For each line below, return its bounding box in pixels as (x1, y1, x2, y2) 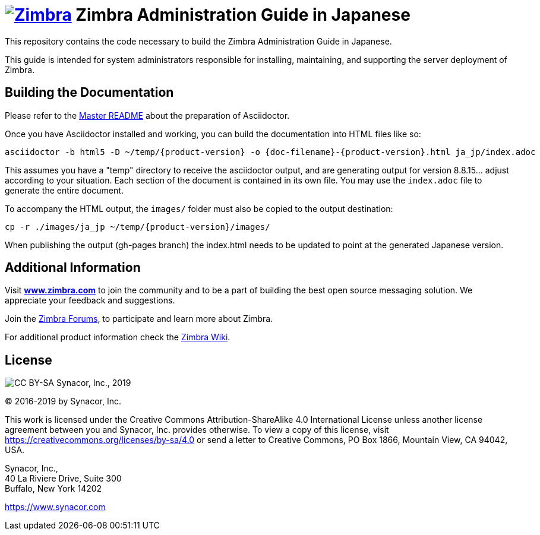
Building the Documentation (5, 85, 174, 100)
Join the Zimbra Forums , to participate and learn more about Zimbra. (5, 314, 273, 324)
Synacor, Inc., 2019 (56, 378, 131, 388)
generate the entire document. (5, 185, 124, 195)
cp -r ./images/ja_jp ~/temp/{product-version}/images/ (5, 221, 270, 232)
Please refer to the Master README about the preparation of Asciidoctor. (5, 110, 290, 121)
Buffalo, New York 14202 (5, 483, 102, 494)
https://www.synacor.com (5, 502, 106, 512)
